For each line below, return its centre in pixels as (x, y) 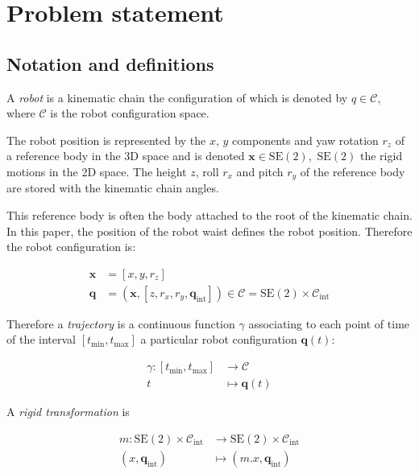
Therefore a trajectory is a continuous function (121, 323)
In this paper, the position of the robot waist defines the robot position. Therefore (209, 231)
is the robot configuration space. (130, 113)
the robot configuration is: (71, 247)
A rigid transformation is (68, 412)
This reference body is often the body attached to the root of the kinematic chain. (209, 215)
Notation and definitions (110, 63)
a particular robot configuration (219, 339)
